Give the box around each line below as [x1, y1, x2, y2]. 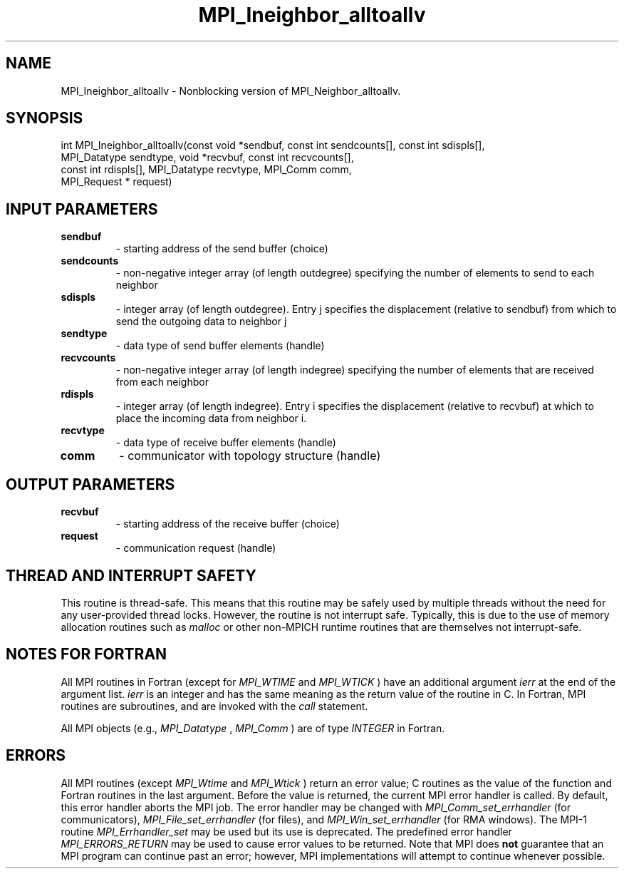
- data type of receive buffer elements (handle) [115, 436, 336, 449]
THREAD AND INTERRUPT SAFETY [6, 566, 256, 585]
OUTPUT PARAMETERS [6, 475, 175, 493]
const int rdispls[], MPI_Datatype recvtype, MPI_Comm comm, [61, 163, 352, 176]
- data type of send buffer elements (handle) [115, 339, 325, 352]
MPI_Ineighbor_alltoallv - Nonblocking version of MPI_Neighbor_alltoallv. [61, 84, 401, 97]
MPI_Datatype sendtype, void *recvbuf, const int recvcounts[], [61, 151, 354, 164]
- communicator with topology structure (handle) [119, 448, 381, 463]
